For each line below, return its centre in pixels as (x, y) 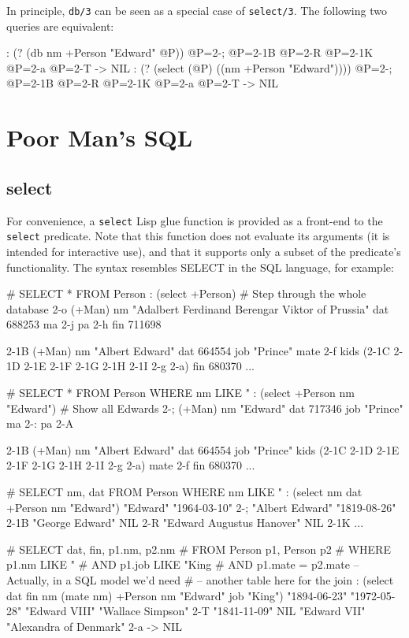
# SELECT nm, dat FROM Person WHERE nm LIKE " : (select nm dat (184, 492)
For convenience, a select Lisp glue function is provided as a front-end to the (195, 220)
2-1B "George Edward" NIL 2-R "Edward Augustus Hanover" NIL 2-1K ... (185, 523)
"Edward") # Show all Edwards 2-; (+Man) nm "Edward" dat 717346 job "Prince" (205, 408)
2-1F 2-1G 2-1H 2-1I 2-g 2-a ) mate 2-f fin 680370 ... (131, 465)
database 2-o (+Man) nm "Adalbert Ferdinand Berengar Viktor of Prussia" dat (198, 308)
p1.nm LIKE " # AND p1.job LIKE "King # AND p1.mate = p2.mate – (183, 564)
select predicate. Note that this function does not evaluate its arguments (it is (198, 236)
